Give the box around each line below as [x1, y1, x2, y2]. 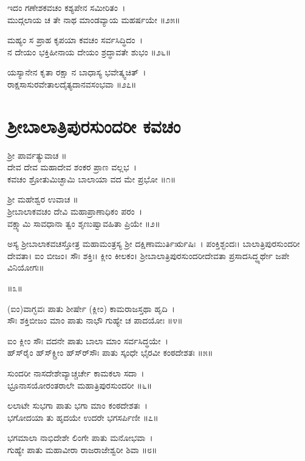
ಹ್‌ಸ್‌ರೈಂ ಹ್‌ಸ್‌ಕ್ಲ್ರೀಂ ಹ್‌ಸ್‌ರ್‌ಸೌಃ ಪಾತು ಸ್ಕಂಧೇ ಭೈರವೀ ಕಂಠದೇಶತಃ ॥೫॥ [7, 346, 213, 359]
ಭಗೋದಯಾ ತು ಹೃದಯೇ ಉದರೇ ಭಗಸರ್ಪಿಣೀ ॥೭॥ [7, 411, 159, 423]
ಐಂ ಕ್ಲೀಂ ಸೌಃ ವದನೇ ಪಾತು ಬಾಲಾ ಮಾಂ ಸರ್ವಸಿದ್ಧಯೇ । [7, 334, 168, 347]
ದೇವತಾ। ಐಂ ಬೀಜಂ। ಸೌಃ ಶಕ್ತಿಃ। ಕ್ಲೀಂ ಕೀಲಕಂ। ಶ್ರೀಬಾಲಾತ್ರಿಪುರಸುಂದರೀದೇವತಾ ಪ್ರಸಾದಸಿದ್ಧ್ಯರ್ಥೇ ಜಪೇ [7, 249, 290, 262]
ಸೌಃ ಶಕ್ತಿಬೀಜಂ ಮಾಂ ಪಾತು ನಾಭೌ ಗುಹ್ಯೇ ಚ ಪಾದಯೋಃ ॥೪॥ [7, 314, 183, 327]
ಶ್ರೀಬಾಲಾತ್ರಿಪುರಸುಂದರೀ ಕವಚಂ [7, 113, 181, 138]
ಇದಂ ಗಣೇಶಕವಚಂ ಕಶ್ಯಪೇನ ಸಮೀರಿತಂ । [7, 1, 126, 13]
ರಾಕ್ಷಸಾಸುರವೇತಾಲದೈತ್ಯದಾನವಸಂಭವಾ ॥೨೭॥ [7, 77, 137, 90]
